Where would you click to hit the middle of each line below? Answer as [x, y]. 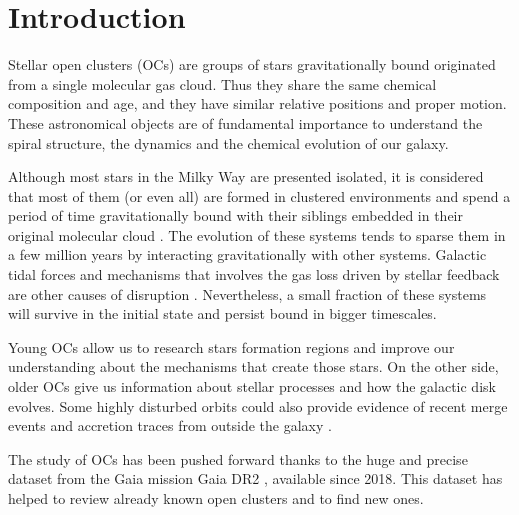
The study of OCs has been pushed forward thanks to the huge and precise [238, 458]
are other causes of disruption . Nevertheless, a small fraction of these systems [247, 293]
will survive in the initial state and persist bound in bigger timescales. [222, 313]
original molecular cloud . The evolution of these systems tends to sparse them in [257, 234]
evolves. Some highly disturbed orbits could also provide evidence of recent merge [258, 405]
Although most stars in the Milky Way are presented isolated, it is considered [246, 176]
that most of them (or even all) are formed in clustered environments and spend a [259, 195]
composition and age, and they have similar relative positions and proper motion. [257, 103]
